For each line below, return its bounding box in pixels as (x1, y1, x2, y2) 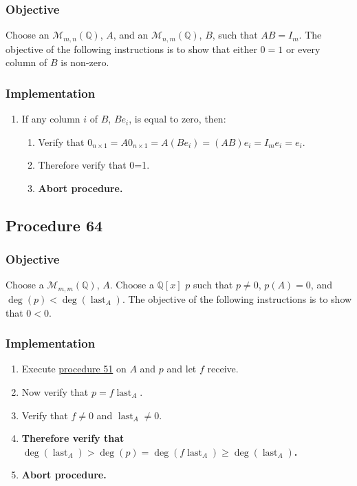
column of (6, 55, 47, 70)
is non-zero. (61, 55, 109, 70)
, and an (113, 28, 149, 42)
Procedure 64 (6, 214, 103, 235)
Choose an (6, 28, 50, 42)
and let (166, 361, 197, 376)
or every (285, 41, 321, 56)
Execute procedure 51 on (21, 361, 127, 376)
